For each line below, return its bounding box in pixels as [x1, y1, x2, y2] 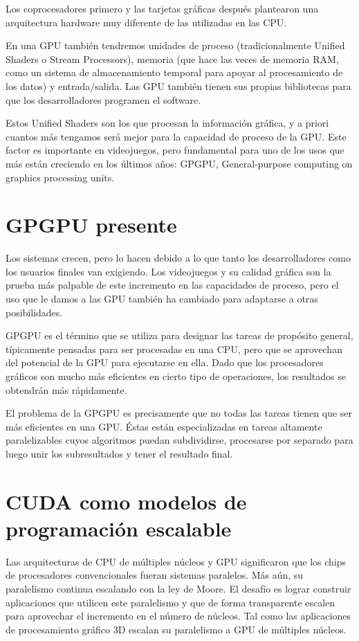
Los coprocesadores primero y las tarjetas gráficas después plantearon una [6, 1, 319, 15]
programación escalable [6, 514, 232, 542]
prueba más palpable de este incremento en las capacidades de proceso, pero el [6, 278, 339, 292]
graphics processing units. [6, 170, 115, 184]
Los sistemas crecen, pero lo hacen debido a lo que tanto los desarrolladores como [6, 251, 351, 265]
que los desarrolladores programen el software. [6, 92, 201, 107]
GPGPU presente [6, 210, 177, 239]
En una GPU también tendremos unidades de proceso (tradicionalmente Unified [6, 38, 345, 53]
